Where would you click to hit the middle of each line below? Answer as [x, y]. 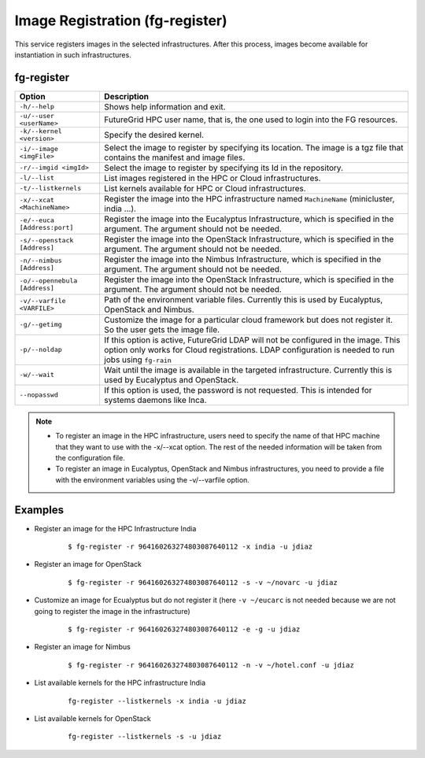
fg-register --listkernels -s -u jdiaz [145, 737]
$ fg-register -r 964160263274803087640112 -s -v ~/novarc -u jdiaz [203, 582]
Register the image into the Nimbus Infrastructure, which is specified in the [242, 259]
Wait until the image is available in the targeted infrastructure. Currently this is [248, 370]
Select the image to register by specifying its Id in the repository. [224, 168]
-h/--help [37, 107]
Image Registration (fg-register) [121, 20]
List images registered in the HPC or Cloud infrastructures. [213, 178]
